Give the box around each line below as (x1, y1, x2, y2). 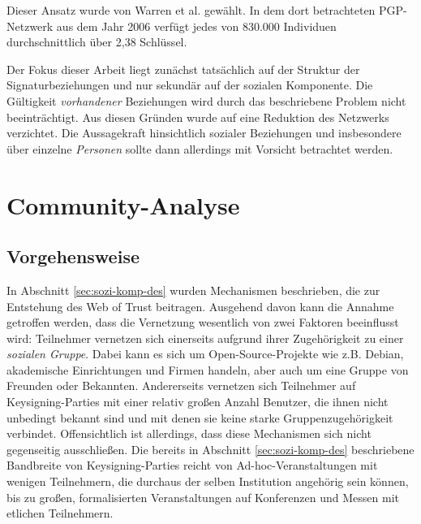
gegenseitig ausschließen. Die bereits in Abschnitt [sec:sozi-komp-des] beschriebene (6, 440, 415, 457)
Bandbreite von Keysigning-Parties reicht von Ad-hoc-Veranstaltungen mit (6, 457, 378, 474)
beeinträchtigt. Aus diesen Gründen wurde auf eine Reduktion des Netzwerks (6, 108, 389, 125)
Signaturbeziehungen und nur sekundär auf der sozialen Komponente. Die (6, 76, 373, 93)
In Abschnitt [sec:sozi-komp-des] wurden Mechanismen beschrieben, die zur (6, 281, 380, 298)
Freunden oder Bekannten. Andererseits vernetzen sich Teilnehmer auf (6, 377, 356, 394)
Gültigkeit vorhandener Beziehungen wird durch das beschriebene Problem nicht (6, 92, 406, 109)
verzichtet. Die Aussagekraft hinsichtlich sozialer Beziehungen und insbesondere (6, 124, 402, 141)
